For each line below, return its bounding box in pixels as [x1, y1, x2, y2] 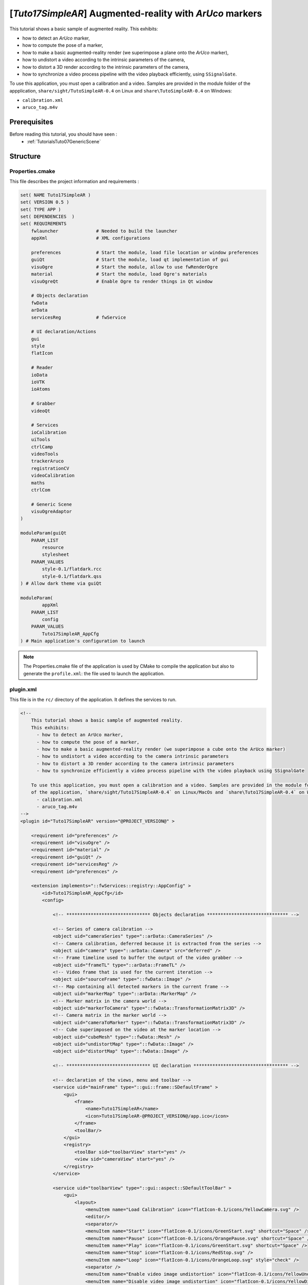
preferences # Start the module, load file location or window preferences [31, 250, 259, 255]
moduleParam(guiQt [20, 530, 67, 536]
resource [42, 545, 64, 550]
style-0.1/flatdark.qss [42, 573, 102, 579]
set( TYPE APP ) [20, 206, 62, 212]
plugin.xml [9, 686, 37, 693]
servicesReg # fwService [31, 314, 126, 320]
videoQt [31, 408, 51, 414]
